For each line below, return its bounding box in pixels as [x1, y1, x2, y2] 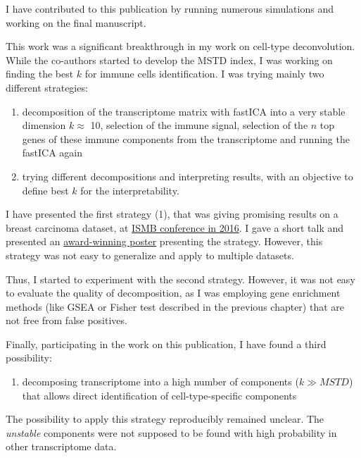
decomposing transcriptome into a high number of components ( [22, 374, 299, 389]
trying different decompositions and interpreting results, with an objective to [22, 168, 353, 183]
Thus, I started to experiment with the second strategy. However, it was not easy [6, 271, 355, 286]
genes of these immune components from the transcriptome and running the [22, 131, 350, 146]
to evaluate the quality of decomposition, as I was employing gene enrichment [6, 285, 341, 300]
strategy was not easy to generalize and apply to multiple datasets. [6, 247, 294, 262]
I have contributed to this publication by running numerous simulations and [6, 1, 334, 16]
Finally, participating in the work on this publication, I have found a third [6, 336, 327, 351]
